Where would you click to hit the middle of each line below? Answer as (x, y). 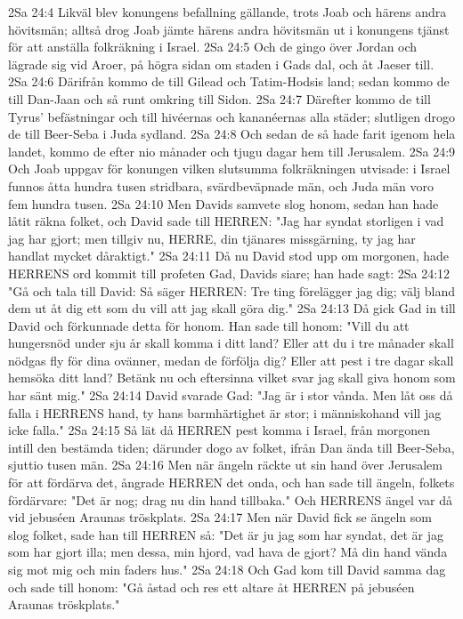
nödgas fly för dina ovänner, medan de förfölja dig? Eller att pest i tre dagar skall (231, 360)
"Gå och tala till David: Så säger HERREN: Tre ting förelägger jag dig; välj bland (232, 290)
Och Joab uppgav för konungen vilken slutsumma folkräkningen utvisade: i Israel (229, 169)
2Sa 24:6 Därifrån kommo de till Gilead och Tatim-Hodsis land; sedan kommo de (229, 81)
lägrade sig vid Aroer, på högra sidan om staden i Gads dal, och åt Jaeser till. (221, 64)
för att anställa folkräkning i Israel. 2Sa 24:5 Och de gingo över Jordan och (213, 47)
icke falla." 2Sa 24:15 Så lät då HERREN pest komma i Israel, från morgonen (219, 430)
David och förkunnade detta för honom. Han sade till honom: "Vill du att (209, 325)
